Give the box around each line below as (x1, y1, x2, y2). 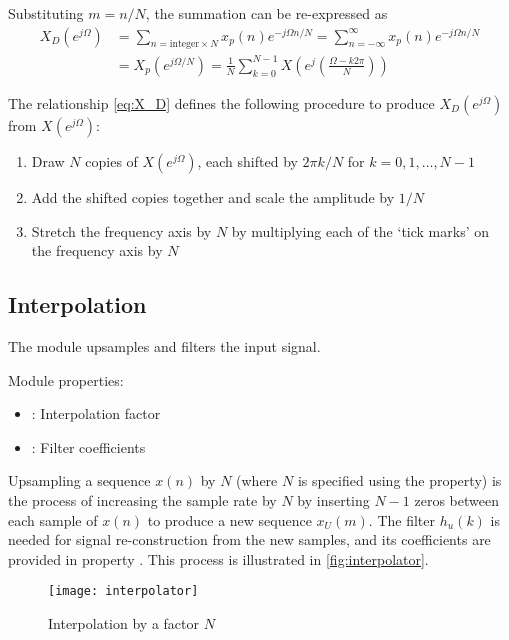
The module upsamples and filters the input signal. (8, 335, 321, 356)
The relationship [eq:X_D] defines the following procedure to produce (8, 92, 435, 113)
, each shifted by (197, 150, 298, 171)
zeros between (414, 489, 499, 510)
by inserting (297, 489, 370, 510)
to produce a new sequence (147, 509, 312, 530)
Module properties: (8, 369, 124, 390)
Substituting (8, 3, 84, 23)
